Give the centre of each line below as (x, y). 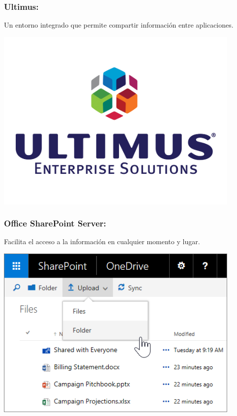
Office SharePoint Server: (55, 223)
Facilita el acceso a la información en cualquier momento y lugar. (102, 241)
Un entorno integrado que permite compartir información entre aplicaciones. (119, 25)
